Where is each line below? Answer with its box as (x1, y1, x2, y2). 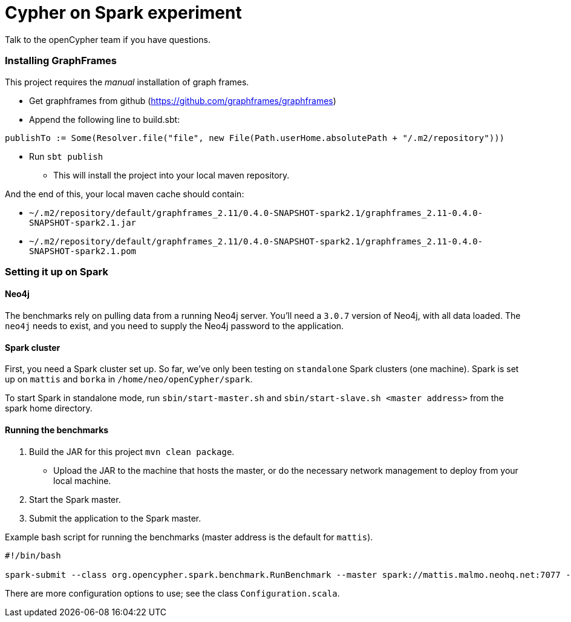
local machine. (53, 475, 111, 486)
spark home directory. (5, 403, 93, 414)
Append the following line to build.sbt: (29, 114, 180, 125)
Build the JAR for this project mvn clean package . (29, 446, 235, 457)
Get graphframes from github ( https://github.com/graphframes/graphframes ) (29, 95, 336, 106)
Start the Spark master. (29, 494, 121, 505)
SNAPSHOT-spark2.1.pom (29, 246, 137, 256)
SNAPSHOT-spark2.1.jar (29, 217, 137, 228)
